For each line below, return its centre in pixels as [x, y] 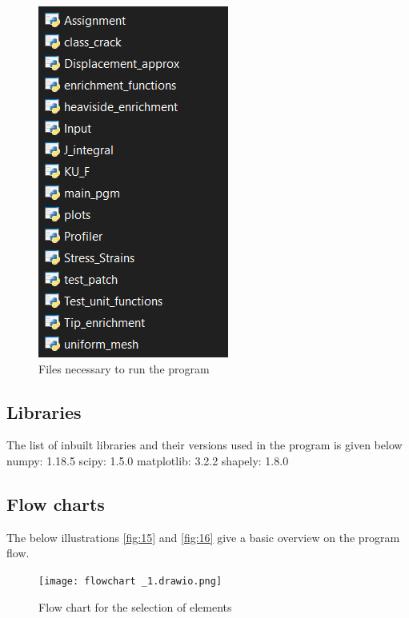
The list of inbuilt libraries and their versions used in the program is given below [204, 445]
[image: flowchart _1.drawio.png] [130, 581]
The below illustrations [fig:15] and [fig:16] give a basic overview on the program [203, 537]
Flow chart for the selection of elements [135, 606]
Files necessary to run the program [124, 368]
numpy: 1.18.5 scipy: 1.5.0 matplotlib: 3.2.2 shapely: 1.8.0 [148, 460]
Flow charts [56, 503]
